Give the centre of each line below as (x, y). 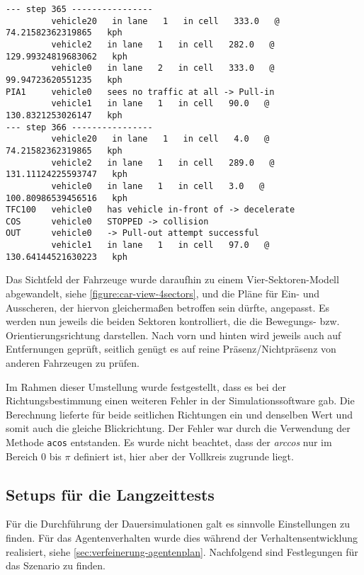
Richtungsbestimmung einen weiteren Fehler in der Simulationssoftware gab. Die (180, 400)
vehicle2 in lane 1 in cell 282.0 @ (163, 44)
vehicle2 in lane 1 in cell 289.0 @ (163, 163)
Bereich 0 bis (34, 456)
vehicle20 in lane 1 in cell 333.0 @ (165, 21)
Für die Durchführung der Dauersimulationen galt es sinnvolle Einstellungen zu (178, 524)
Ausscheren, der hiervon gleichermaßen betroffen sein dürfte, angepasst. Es (168, 307)
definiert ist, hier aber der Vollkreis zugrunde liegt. (184, 456)
